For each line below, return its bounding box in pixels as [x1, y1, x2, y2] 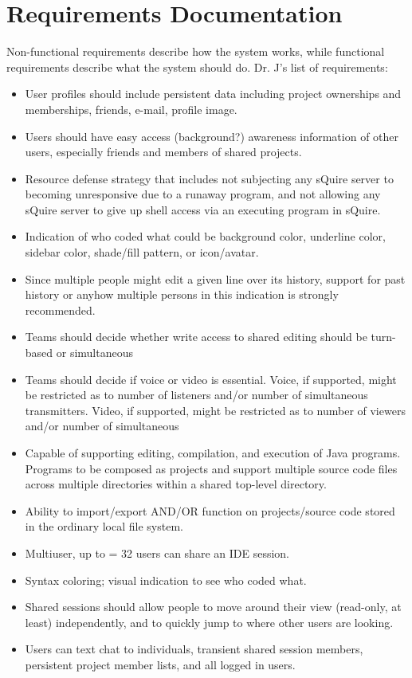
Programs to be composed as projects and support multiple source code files [25, 460, 398, 476]
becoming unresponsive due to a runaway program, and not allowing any [25, 186, 381, 202]
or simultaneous [56, 344, 134, 361]
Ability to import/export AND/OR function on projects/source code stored [25, 502, 395, 519]
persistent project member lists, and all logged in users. [25, 656, 296, 672]
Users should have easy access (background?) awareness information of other [25, 127, 399, 144]
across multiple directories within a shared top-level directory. [25, 476, 327, 492]
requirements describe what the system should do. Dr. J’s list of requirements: [6, 58, 388, 75]
